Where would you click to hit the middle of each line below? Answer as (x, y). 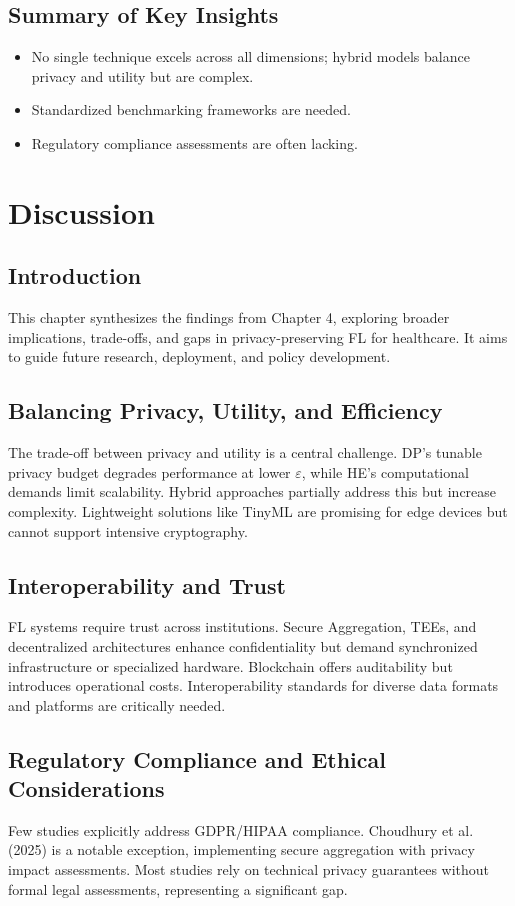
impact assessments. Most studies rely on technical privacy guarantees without (249, 869)
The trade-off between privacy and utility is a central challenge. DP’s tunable (245, 452)
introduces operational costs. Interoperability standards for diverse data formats (253, 685)
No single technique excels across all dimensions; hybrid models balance (250, 56)
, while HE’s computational (385, 471)
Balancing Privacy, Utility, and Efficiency (225, 410)
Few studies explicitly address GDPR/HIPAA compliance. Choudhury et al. (241, 829)
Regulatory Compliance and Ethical (197, 758)
